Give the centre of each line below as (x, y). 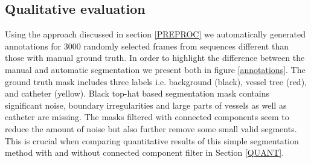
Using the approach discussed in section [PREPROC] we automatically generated (155, 34)
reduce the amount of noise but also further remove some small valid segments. (151, 128)
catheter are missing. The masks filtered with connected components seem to (147, 117)
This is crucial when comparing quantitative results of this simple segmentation (152, 140)
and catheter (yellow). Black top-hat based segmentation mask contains (137, 93)
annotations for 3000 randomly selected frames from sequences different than (147, 46)
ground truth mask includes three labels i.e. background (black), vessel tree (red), (156, 81)
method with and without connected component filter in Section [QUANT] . (145, 152)
